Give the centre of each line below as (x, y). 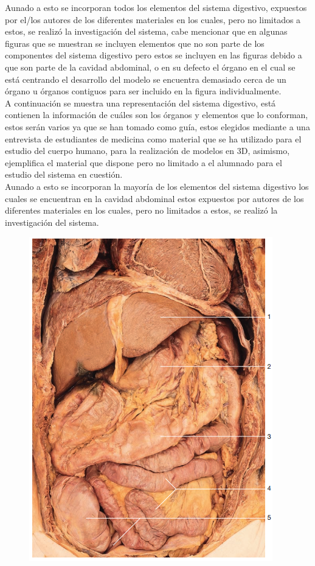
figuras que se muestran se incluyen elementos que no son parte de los (135, 43)
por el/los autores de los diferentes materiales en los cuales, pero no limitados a (153, 19)
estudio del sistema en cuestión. (64, 174)
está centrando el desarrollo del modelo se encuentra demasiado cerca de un (146, 79)
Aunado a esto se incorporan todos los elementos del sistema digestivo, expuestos (156, 7)
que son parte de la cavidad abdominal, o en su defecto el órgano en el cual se (150, 67)
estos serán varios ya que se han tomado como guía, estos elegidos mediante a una (157, 126)
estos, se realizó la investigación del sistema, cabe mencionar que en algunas (146, 31)
